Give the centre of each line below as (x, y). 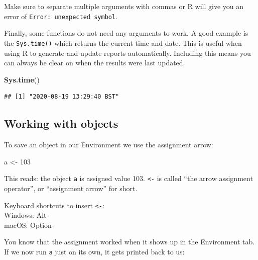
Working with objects (61, 123)
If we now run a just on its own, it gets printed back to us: (94, 251)
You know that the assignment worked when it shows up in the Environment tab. (130, 242)
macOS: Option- (29, 225)
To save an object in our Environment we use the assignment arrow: (109, 145)
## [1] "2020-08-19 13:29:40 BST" (62, 97)
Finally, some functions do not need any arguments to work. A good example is (126, 33)
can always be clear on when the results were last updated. (95, 63)
